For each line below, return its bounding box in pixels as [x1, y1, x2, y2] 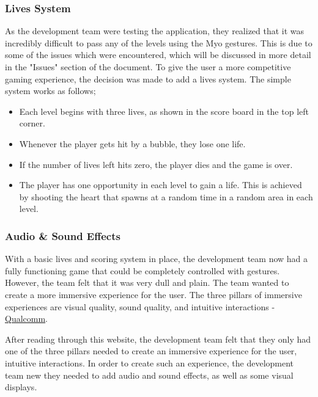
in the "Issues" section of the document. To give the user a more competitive [5, 60, 291, 73]
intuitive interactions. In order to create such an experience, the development [5, 356, 294, 369]
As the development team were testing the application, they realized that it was [5, 24, 305, 37]
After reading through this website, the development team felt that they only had [5, 332, 311, 345]
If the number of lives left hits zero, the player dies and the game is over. [19, 158, 293, 170]
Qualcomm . [5, 312, 48, 325]
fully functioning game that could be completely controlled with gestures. [5, 264, 280, 277]
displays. [5, 381, 37, 393]
